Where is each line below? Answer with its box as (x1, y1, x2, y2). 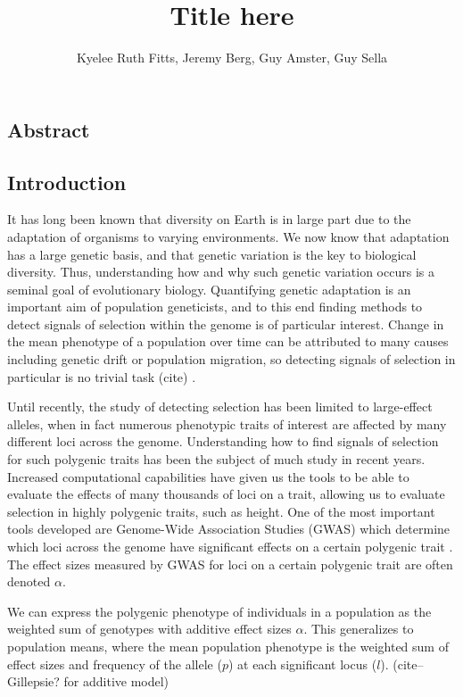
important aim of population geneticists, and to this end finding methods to (7, 297, 423, 316)
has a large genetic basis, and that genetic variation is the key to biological (7, 245, 417, 263)
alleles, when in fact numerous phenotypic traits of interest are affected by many (7, 414, 447, 433)
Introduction (7, 168, 127, 195)
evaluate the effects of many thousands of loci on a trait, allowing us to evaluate (7, 485, 445, 503)
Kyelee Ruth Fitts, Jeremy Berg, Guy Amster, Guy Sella (76, 48, 388, 67)
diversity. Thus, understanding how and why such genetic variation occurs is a (7, 262, 434, 281)
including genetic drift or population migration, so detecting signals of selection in (7, 350, 456, 369)
